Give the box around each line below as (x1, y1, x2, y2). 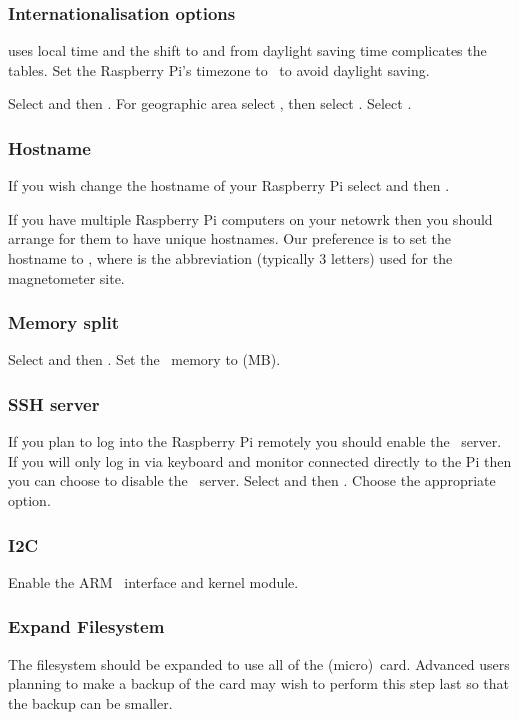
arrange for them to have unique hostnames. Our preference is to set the (8, 228, 452, 249)
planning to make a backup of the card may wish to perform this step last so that (8, 673, 509, 694)
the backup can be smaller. (8, 692, 173, 713)
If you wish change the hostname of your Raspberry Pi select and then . (8, 175, 450, 196)
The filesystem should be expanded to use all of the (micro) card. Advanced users (8, 653, 510, 674)
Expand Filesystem (8, 614, 165, 639)
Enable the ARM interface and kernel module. (8, 571, 299, 592)
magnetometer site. (8, 267, 125, 288)
